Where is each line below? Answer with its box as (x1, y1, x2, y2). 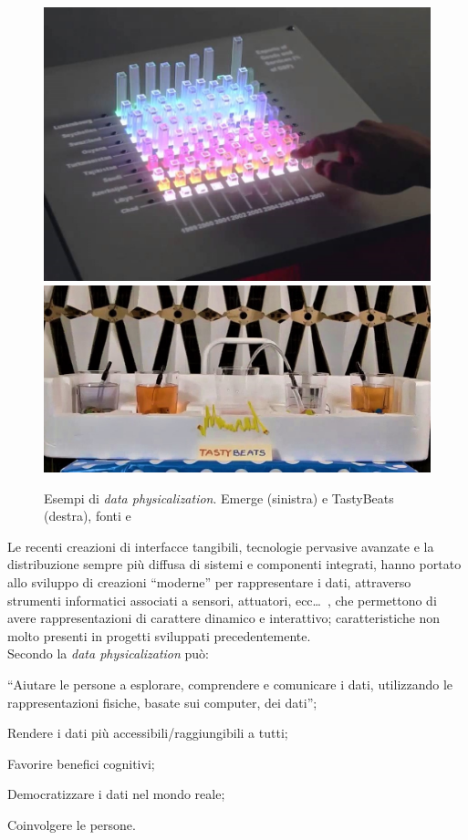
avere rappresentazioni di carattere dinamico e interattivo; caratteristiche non (7, 608, 441, 627)
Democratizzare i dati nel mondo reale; (7, 784, 225, 804)
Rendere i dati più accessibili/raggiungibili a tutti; (7, 723, 288, 742)
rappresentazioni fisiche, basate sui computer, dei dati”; (7, 692, 317, 711)
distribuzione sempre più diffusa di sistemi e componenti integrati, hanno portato (7, 555, 462, 574)
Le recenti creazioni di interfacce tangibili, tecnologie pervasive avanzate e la (7, 536, 434, 555)
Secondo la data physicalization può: (7, 644, 210, 663)
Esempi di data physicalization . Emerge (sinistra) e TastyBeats (44, 488, 394, 507)
